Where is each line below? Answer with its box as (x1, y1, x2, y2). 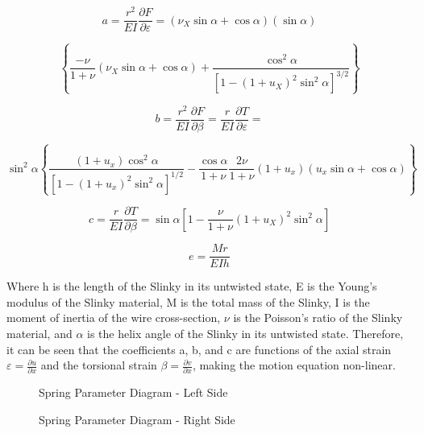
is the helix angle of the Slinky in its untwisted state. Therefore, (87, 324, 404, 341)
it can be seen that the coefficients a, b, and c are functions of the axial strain (6, 340, 392, 357)
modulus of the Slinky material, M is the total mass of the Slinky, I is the (6, 293, 370, 310)
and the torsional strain (40, 357, 157, 373)
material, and (6, 324, 73, 341)
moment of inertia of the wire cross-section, (6, 309, 221, 326)
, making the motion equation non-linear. (192, 357, 396, 373)
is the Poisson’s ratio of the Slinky (233, 309, 403, 326)
